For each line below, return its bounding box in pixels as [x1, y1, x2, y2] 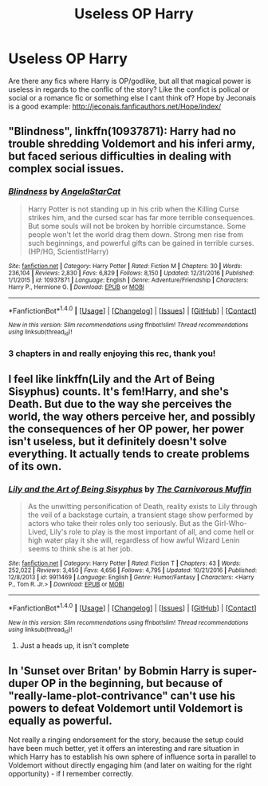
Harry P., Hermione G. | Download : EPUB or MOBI [8, 282, 145, 291]
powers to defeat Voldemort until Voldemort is [8, 701, 243, 715]
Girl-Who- [214, 519, 247, 528]
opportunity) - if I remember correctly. [8, 769, 134, 779]
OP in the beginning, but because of [41, 676, 223, 690]
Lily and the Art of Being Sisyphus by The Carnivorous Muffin [8, 484, 252, 495]
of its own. [8, 460, 62, 473]
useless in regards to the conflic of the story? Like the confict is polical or [8, 85, 250, 94]
